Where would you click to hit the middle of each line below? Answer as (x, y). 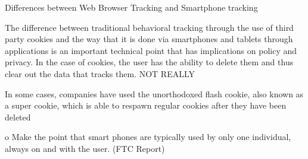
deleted (18, 117)
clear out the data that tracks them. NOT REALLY (100, 73)
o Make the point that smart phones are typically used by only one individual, (148, 137)
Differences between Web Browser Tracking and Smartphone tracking (131, 7)
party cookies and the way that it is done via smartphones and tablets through (149, 39)
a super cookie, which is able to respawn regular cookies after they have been (146, 105)
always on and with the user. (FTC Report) (85, 148)
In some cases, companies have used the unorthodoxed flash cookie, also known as (154, 93)
